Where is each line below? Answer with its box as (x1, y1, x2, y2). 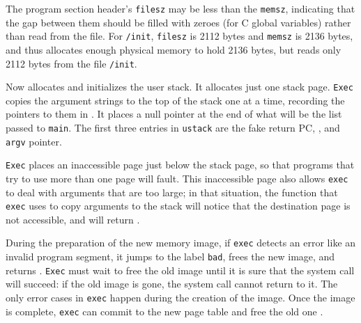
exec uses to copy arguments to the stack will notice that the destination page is (6, 198, 351, 213)
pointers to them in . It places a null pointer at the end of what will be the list (6, 107, 342, 121)
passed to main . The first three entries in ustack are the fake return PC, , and (6, 120, 340, 134)
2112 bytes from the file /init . (6, 56, 137, 70)
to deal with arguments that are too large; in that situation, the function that (6, 184, 338, 199)
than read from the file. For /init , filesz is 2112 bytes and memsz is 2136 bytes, (6, 29, 353, 43)
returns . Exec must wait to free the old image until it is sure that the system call (6, 262, 355, 277)
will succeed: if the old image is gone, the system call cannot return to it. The (6, 276, 338, 291)
